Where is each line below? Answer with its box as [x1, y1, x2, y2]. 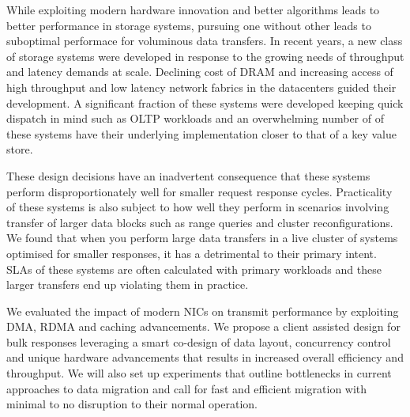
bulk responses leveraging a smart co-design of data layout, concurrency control [6, 333, 391, 350]
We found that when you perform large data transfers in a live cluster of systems [6, 229, 398, 246]
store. [6, 141, 33, 157]
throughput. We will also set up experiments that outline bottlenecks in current [6, 365, 392, 381]
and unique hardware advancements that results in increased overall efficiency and [6, 349, 404, 366]
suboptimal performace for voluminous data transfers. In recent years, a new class [6, 32, 403, 49]
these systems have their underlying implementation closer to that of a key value [6, 125, 397, 142]
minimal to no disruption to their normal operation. [6, 396, 258, 412]
